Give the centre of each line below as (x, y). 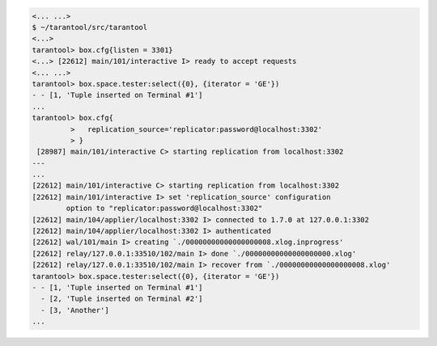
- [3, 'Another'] (75, 310)
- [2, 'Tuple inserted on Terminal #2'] (122, 299)
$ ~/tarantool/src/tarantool (90, 27)
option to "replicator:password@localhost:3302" (164, 209)
